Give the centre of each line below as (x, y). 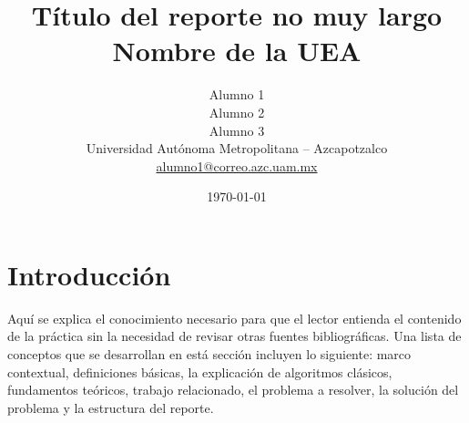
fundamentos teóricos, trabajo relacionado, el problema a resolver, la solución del (233, 390)
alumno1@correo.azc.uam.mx (237, 165)
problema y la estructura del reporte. (111, 407)
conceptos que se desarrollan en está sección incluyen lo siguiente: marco (209, 354)
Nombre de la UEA (237, 51)
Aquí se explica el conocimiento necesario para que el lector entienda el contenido (234, 318)
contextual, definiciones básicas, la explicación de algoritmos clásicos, (200, 371)
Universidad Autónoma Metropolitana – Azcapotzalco (237, 148)
